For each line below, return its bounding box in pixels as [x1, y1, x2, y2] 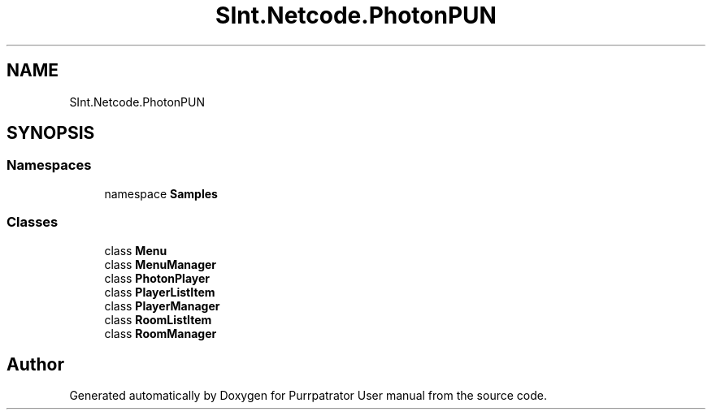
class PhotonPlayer [104, 271, 210, 285]
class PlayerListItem [104, 284, 215, 299]
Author [7, 353, 64, 375]
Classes [7, 214, 59, 231]
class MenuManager [104, 257, 217, 271]
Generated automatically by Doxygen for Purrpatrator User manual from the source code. [69, 388, 547, 403]
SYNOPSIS [7, 123, 95, 144]
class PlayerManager [104, 298, 220, 313]
